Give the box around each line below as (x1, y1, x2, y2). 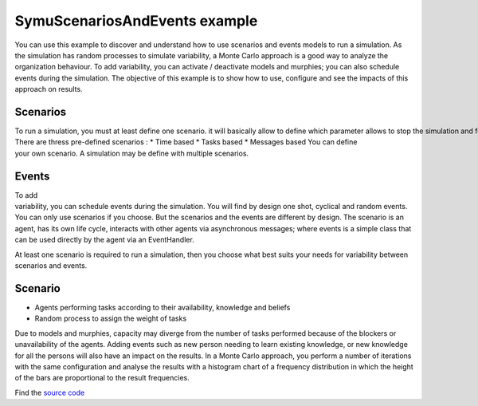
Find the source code (14, 388, 85, 397)
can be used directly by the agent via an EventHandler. (14, 235, 194, 245)
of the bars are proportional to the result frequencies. (14, 373, 190, 383)
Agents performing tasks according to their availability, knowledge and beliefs (34, 302, 291, 312)
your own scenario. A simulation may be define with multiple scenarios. (14, 148, 249, 158)
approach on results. (14, 85, 83, 94)
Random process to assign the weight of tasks (34, 313, 187, 323)
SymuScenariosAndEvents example (14, 12, 258, 30)
